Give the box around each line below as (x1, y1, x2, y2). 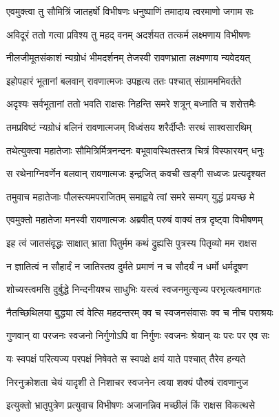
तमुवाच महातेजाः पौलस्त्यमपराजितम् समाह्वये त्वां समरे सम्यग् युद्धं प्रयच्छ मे (6, 189, 255, 203)
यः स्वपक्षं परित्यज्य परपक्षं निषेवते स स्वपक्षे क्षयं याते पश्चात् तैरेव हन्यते (6, 351, 246, 365)
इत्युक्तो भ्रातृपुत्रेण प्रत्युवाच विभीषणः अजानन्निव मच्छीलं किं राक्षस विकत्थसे (6, 398, 255, 412)
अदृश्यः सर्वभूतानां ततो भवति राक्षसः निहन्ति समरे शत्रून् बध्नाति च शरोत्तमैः (6, 96, 256, 111)
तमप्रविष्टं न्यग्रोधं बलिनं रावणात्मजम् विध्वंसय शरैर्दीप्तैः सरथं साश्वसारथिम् (6, 119, 252, 134)
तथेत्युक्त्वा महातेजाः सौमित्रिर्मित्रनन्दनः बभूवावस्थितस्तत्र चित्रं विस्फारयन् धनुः (6, 143, 265, 157)
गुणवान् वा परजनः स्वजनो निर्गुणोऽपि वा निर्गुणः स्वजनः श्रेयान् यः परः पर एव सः (6, 328, 269, 343)
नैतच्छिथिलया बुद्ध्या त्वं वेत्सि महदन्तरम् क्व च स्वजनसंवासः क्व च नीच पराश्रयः (6, 305, 273, 319)
